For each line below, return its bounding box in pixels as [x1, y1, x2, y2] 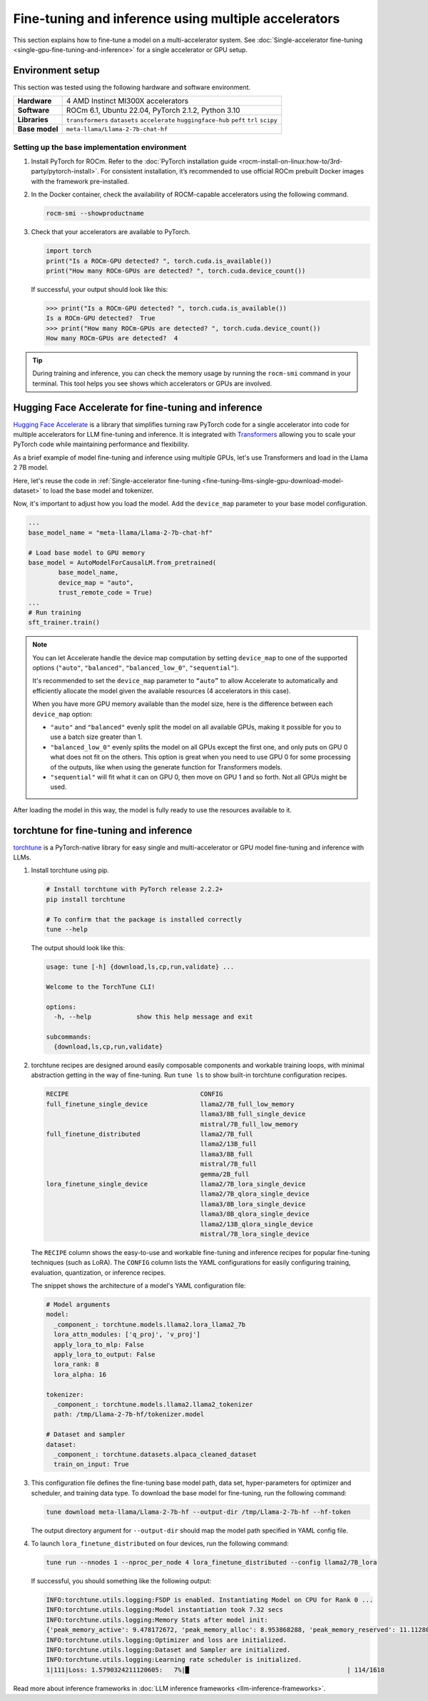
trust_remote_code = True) [58, 589, 153, 597]
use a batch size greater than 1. [50, 732, 143, 742]
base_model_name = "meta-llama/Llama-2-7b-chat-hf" [28, 528, 213, 537]
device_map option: [32, 710, 93, 718]
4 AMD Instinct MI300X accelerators [66, 96, 189, 106]
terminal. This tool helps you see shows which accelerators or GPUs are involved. [32, 379, 272, 388]
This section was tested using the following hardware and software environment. [13, 83, 251, 91]
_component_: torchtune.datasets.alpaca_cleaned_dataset [53, 1450, 257, 1458]
